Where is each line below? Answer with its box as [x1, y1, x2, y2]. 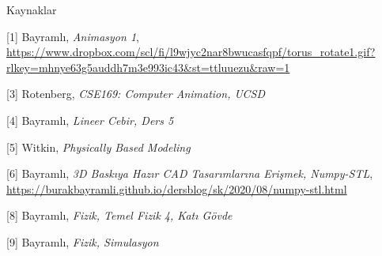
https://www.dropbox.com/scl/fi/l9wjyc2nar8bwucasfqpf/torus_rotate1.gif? [6, 43, 376, 60]
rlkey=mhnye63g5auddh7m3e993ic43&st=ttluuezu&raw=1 [6, 58, 290, 75]
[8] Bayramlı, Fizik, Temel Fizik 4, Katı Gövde [6, 207, 233, 224]
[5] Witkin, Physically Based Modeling [6, 138, 191, 155]
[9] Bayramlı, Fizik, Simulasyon [6, 233, 159, 250]
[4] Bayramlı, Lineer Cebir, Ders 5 [6, 111, 174, 128]
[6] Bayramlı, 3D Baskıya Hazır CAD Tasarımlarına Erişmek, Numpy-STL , [6, 165, 373, 182]
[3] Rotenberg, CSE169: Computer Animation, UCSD [6, 85, 265, 102]
